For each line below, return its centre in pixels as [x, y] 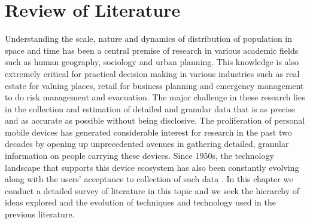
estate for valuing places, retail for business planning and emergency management [154, 85]
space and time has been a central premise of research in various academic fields [152, 50]
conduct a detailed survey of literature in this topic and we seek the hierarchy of [152, 190]
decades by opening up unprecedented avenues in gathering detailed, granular [147, 144]
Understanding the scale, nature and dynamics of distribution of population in [149, 39]
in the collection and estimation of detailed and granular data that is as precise [150, 108]
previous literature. [40, 214]
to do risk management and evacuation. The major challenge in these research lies [155, 97]
